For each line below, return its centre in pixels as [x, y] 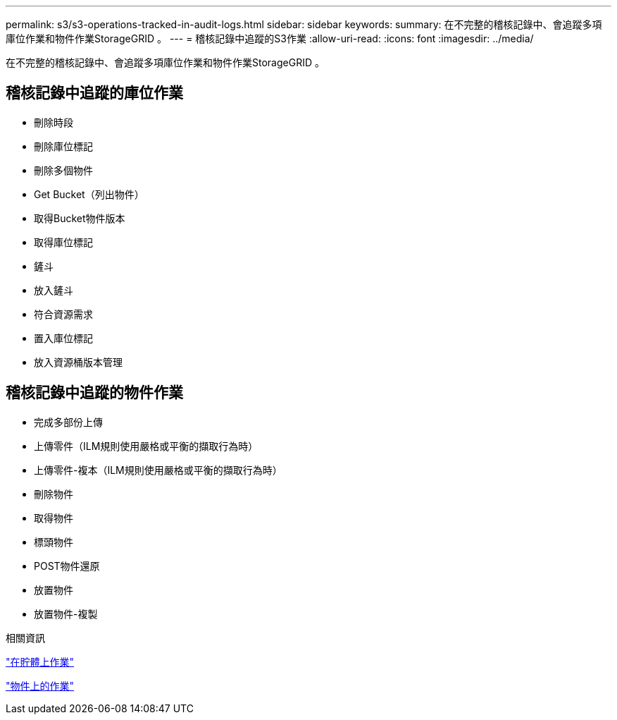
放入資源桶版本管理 [78, 362]
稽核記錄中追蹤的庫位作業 [94, 93]
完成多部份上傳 [68, 422]
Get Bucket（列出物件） [89, 194]
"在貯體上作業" [40, 661]
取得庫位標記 [63, 242]
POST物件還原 [67, 566]
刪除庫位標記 [63, 146]
